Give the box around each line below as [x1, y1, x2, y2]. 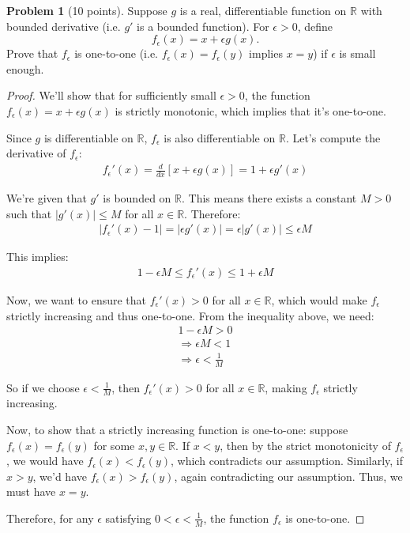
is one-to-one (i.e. [74, 45, 159, 62]
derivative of [6, 145, 66, 161]
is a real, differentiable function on [179, 2, 347, 18]
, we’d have [32, 467, 87, 484]
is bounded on [103, 190, 171, 206]
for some [93, 437, 135, 453]
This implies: [6, 248, 69, 265]
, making [265, 379, 307, 395]
